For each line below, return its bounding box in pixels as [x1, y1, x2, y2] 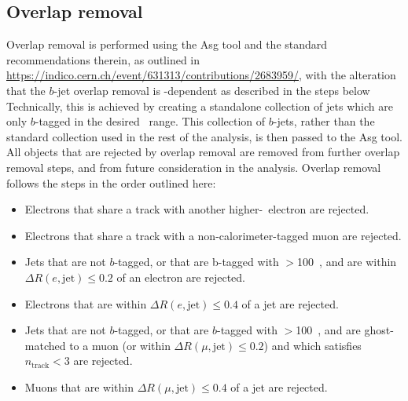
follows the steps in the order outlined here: [6, 174, 216, 191]
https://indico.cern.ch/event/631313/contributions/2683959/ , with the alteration [6, 67, 396, 83]
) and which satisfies [263, 337, 362, 353]
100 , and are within [297, 253, 397, 270]
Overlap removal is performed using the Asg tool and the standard [6, 36, 328, 53]
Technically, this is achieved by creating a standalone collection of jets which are [6, 97, 393, 114]
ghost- [364, 322, 394, 338]
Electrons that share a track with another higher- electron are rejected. [24, 201, 369, 217]
